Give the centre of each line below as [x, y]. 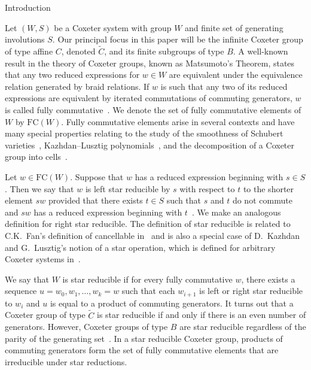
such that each [148, 291]
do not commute [262, 200]
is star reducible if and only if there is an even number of [201, 315]
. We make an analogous [236, 212]
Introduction [28, 7]
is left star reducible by [128, 188]
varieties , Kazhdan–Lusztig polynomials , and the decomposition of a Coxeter [150, 145]
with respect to [207, 188]
